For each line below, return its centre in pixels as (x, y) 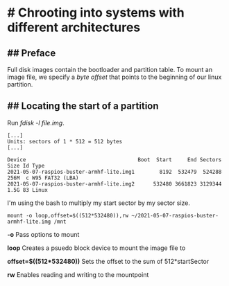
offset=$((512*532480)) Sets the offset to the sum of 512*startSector (108, 261)
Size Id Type (26, 166)
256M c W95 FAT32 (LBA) (43, 178)
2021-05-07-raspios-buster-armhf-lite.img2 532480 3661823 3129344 (114, 184)
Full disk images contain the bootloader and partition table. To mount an (110, 70)
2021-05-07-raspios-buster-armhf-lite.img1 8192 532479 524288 (114, 172)
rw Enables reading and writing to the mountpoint (78, 274)
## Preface (32, 53)
